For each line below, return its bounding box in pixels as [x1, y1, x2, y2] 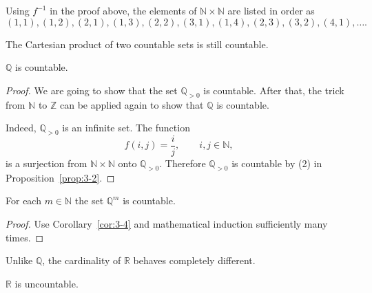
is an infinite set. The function [62, 120, 190, 135]
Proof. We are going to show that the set [6, 83, 178, 97]
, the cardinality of [42, 253, 121, 268]
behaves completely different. [133, 253, 256, 268]
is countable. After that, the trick [203, 83, 344, 97]
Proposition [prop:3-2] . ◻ [6, 170, 115, 184]
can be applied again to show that [60, 97, 204, 111]
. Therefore [159, 156, 206, 171]
